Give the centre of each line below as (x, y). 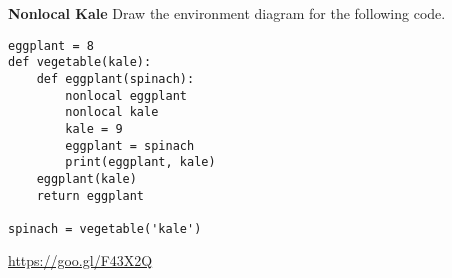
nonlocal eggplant (126, 95)
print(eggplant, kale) (140, 162)
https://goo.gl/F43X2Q (80, 260)
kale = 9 (94, 128)
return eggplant (90, 195)
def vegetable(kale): (80, 62)
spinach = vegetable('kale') (105, 228)
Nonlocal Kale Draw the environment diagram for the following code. (227, 13)
